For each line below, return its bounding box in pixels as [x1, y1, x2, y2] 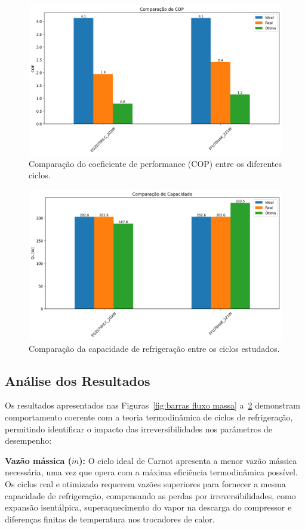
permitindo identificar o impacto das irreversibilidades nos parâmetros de [5, 422, 272, 435]
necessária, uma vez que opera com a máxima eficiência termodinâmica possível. [5, 466, 298, 478]
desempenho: [5, 434, 52, 447]
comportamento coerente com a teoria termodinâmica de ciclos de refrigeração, [5, 411, 293, 423]
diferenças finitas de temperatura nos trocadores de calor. [5, 512, 215, 525]
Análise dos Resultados [5, 371, 150, 389]
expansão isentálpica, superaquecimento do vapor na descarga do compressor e [5, 501, 292, 513]
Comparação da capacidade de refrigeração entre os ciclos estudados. [29, 342, 280, 354]
